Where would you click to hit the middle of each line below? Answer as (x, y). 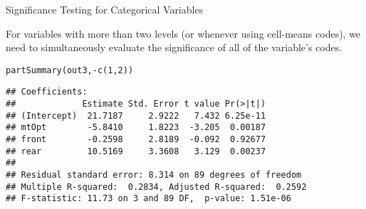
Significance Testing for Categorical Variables (105, 9)
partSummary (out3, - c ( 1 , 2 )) (70, 70)
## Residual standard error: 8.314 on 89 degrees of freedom (154, 175)
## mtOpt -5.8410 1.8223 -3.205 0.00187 (136, 128)
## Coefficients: (47, 92)
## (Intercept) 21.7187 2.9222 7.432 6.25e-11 (136, 116)
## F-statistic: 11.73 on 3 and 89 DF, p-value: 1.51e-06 (148, 199)
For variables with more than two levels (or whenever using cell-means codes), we (183, 33)
